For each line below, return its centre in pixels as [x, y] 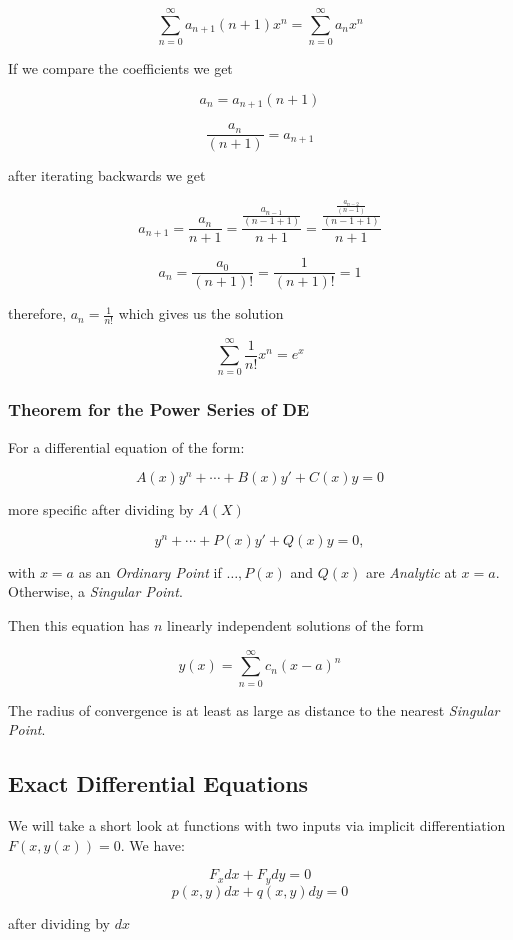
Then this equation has [79, 624]
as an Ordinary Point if [150, 571]
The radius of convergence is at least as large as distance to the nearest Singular [254, 709]
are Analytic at [411, 571]
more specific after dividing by [101, 509]
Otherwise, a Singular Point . [95, 591]
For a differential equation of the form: [126, 446]
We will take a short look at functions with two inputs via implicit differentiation [257, 825]
